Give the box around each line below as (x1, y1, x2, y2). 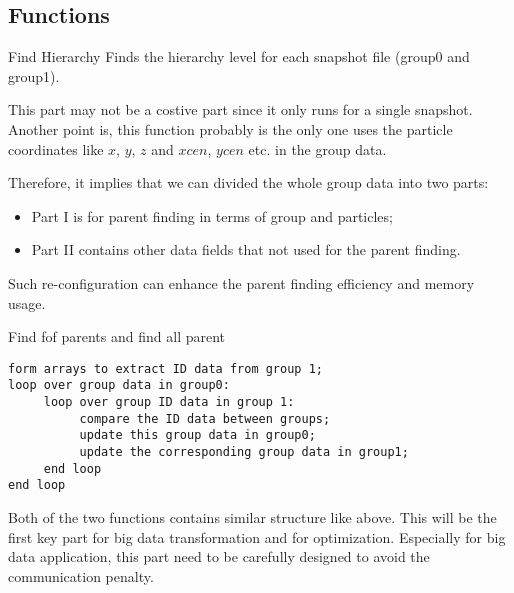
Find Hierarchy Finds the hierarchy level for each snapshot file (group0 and (8, 46, 470, 67)
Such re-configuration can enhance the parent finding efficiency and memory (8, 272, 475, 293)
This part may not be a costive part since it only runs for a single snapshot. (8, 99, 473, 120)
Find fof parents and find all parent (8, 326, 226, 347)
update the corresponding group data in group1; (79, 445, 409, 460)
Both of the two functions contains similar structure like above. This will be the (8, 506, 497, 527)
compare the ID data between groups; (79, 411, 331, 426)
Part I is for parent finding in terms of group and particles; (31, 205, 393, 226)
